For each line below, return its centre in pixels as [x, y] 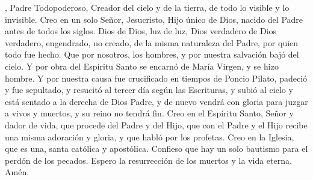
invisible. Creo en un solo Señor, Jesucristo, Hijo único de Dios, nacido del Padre [154, 19]
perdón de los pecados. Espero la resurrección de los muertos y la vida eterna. [148, 160]
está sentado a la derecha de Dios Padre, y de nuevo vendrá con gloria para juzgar [156, 101]
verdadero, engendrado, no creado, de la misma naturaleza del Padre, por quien [152, 42]
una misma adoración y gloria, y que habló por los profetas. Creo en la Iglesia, [150, 136]
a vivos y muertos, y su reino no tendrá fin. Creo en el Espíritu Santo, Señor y [149, 113]
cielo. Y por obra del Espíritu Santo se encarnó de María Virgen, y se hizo [142, 66]
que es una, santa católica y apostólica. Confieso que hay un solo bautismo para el [156, 148]
